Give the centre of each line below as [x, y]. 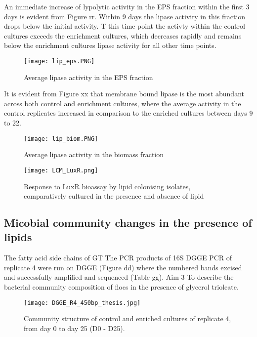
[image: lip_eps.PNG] [59, 61]
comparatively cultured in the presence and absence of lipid [114, 196]
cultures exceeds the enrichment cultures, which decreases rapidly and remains [123, 35]
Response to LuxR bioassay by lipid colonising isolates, [107, 186]
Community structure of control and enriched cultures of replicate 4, [128, 318]
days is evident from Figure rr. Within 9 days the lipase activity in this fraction [125, 16]
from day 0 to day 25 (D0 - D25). [74, 328]
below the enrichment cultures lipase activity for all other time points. [110, 45]
